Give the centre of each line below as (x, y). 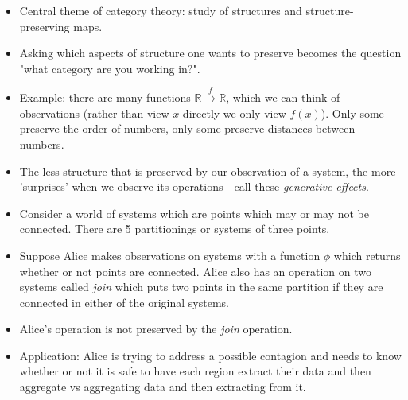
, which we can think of (283, 97)
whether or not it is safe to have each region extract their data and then (195, 371)
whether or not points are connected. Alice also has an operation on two (195, 271)
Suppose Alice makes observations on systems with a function (170, 255)
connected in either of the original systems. (124, 302)
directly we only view (234, 113)
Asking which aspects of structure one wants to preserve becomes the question (210, 53)
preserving (45, 26)
